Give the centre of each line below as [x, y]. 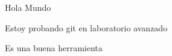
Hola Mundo [28, 7]
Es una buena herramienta [54, 48]
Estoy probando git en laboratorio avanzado [86, 27]
